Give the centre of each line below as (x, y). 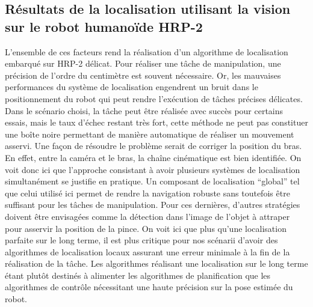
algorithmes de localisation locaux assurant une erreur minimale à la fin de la (147, 251)
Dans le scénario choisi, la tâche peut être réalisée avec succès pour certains (144, 110)
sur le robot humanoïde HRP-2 (104, 26)
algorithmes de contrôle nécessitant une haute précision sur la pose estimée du (149, 287)
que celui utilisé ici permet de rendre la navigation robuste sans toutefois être (147, 193)
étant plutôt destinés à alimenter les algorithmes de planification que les (138, 275)
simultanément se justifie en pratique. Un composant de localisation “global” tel (152, 181)
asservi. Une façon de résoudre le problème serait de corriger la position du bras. (153, 146)
